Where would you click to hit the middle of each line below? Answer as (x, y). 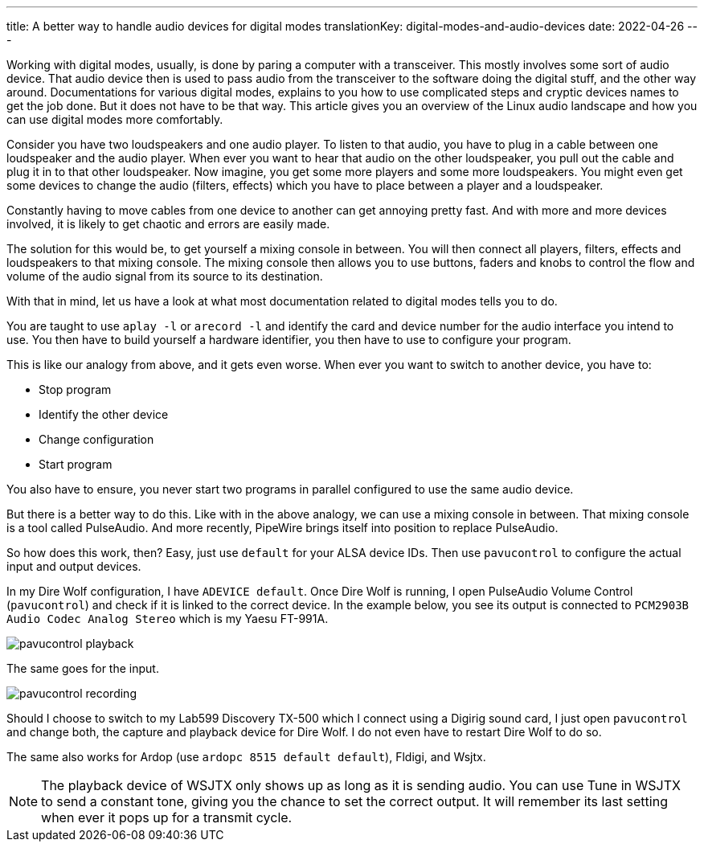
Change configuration (96, 439)
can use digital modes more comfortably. (115, 119)
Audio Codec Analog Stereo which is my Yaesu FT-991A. (168, 619)
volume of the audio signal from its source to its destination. (165, 276)
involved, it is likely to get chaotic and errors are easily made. (168, 224)
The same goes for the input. (83, 668)
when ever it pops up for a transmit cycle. (167, 817)
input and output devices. (74, 566)
